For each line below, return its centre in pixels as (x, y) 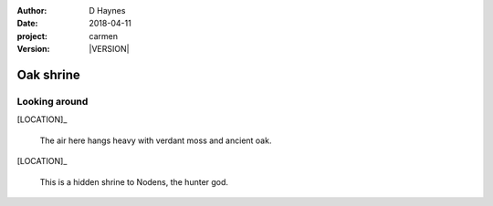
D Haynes (107, 10)
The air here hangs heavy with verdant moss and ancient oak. (156, 140)
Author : (32, 10)
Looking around (52, 101)
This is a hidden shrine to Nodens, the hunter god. (134, 181)
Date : (27, 24)
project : (32, 36)
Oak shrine (49, 74)
